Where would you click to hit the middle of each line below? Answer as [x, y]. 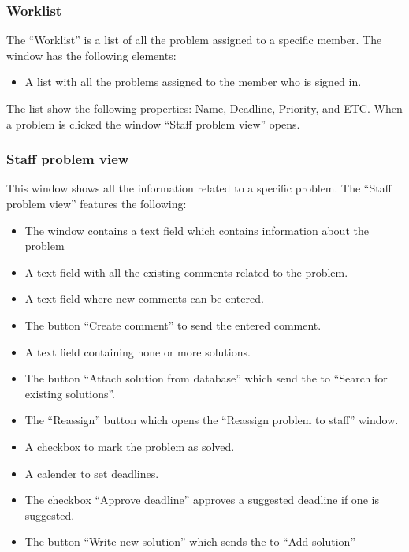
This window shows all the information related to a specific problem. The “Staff [199, 188]
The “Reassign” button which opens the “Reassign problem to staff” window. [212, 420]
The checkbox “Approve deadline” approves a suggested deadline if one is [202, 500]
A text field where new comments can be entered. [144, 298]
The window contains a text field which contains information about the [197, 230]
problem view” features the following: [97, 203]
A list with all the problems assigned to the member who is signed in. [193, 82]
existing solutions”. [70, 393]
